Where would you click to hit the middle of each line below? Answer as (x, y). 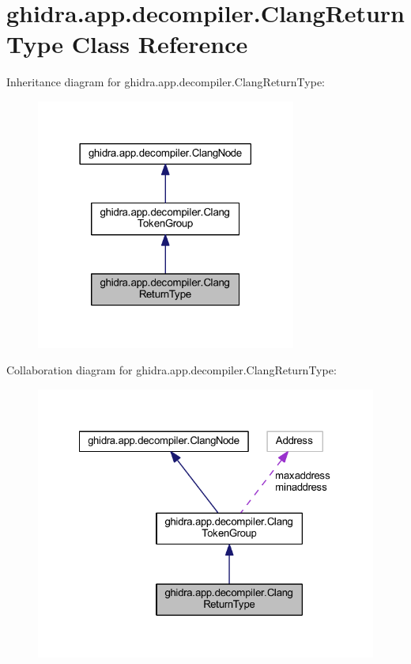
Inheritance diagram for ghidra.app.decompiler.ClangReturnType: (166, 82)
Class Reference (160, 44)
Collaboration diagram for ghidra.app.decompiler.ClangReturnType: (172, 370)
